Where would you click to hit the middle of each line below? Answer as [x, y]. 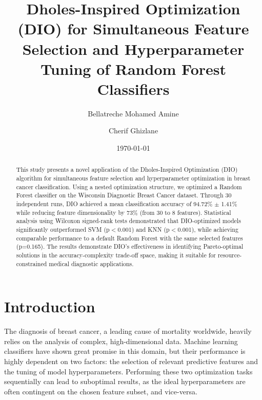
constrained [32, 263]
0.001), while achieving [208, 229]
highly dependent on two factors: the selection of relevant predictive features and [131, 361]
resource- [230, 255]
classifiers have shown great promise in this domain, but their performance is [125, 351]
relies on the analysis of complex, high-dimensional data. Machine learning [121, 341]
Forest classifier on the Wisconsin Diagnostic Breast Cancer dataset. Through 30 [124, 195]
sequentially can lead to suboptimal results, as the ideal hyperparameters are [125, 381]
